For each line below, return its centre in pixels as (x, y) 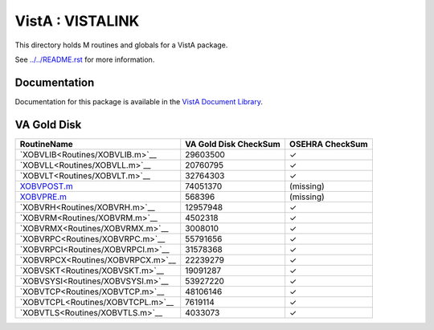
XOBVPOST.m (46, 186)
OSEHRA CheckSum (329, 144)
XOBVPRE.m (43, 197)
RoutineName (47, 144)
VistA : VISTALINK (77, 21)
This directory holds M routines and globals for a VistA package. (121, 45)
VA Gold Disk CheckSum (233, 144)
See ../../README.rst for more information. (85, 59)
